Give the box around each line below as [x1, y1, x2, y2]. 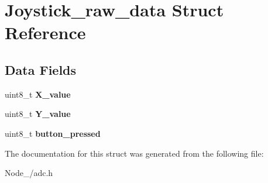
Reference [5, 20, 86, 44]
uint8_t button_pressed [5, 127, 101, 139]
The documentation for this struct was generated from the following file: [5, 147, 264, 159]
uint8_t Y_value [5, 108, 71, 120]
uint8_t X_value [5, 88, 71, 100]
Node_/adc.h [5, 167, 53, 179]
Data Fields [5, 60, 77, 78]
